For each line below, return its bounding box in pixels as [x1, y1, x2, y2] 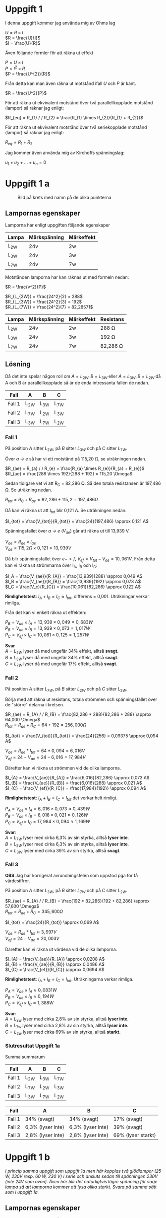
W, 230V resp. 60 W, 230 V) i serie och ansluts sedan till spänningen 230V [5, 1173, 158, 1179]
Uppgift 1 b [5, 1151, 51, 1163]
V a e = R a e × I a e [5, 538, 36, 546]
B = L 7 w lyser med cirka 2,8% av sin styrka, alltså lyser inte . [5, 1022, 129, 1029]
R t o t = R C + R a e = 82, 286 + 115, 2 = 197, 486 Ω [5, 497, 98, 504]
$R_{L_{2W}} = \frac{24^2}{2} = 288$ [5, 293, 83, 299]
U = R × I [5, 29, 24, 35]
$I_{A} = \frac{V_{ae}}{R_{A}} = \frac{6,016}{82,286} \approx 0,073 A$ [5, 774, 150, 780]
